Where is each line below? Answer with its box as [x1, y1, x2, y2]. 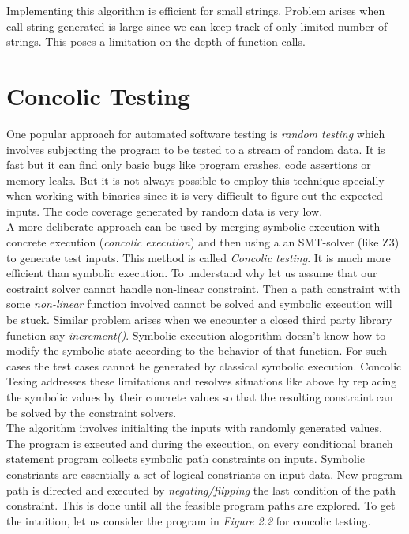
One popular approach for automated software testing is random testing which [6, 125, 385, 141]
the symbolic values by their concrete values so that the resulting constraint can [6, 389, 393, 404]
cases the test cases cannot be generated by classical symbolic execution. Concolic [6, 357, 402, 374]
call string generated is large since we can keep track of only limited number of [6, 17, 388, 34]
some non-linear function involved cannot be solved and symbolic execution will [6, 295, 392, 312]
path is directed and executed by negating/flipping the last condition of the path [6, 481, 396, 498]
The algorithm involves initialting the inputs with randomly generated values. [6, 419, 382, 436]
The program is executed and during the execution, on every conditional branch [6, 434, 393, 451]
